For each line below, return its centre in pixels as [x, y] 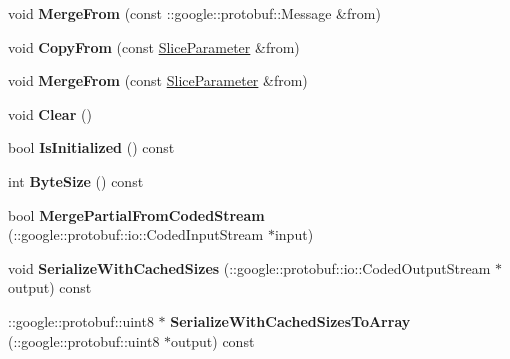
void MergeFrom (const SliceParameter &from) [158, 80]
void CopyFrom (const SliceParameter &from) [154, 46]
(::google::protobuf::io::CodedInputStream [136, 234]
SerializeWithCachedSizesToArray [290, 320]
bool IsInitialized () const [91, 147]
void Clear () [50, 113]
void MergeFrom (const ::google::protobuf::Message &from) [194, 13]
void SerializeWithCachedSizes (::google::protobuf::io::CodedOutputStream [249, 267]
